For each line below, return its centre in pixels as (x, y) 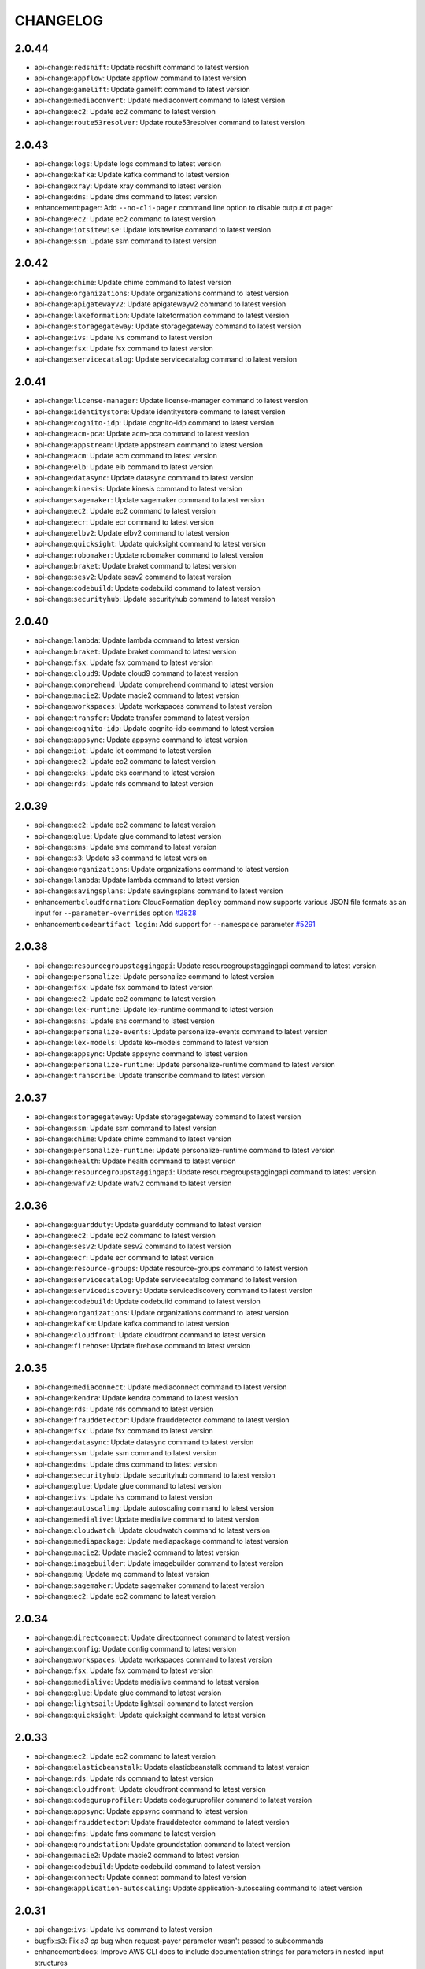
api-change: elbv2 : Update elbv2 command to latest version (132, 532)
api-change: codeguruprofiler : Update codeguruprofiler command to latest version (173, 1800)
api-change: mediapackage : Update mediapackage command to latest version (161, 1541)
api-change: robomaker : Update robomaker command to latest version (149, 554)
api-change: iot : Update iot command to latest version (123, 751)
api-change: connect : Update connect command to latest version (140, 1878)
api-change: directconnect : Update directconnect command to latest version (162, 1637)
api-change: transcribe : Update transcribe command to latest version (150, 1076)
